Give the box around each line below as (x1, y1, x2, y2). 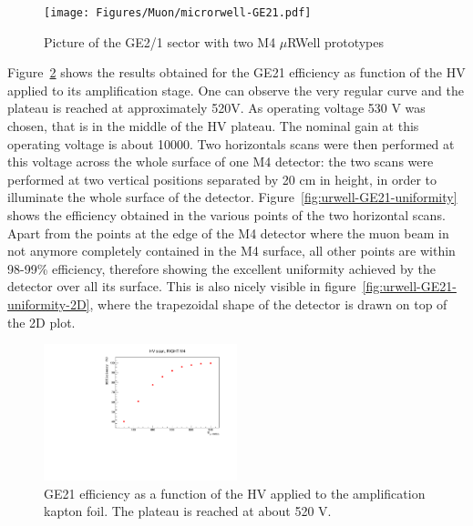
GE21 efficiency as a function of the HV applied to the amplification (44, 483, 426, 502)
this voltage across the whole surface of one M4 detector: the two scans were (7, 152, 434, 171)
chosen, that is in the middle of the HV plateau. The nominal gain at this (7, 116, 419, 136)
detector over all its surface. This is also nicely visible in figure (7, 277, 356, 296)
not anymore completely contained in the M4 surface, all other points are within (7, 241, 456, 260)
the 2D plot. (7, 312, 76, 331)
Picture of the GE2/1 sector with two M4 (44, 32, 276, 51)
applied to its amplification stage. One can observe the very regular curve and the (7, 80, 464, 99)
